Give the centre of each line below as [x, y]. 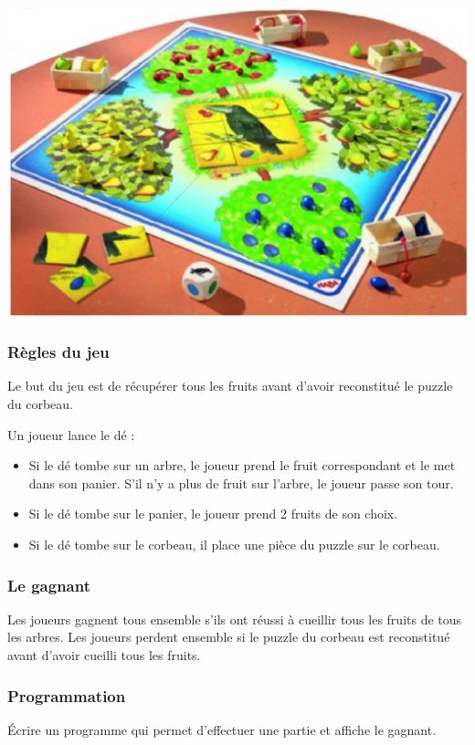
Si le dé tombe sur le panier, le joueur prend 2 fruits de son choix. [213, 514]
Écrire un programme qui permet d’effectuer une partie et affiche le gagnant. [222, 729]
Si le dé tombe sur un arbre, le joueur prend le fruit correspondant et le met [242, 465]
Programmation [67, 695]
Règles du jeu [58, 352]
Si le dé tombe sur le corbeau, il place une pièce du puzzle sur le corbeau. [234, 544]
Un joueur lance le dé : [71, 434]
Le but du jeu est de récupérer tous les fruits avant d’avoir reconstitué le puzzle [230, 386]
